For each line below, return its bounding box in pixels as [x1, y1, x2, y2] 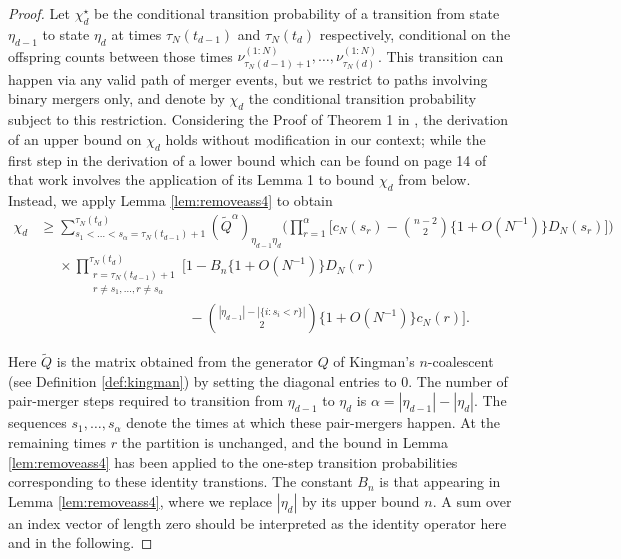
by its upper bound [302, 490, 420, 511]
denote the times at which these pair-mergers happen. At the [126, 412, 500, 433]
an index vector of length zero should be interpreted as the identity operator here [8, 512, 507, 533]
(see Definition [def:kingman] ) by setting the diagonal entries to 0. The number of [8, 370, 508, 391]
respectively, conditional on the [319, 23, 511, 44]
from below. [398, 169, 471, 190]
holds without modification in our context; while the [165, 128, 486, 149]
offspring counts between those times [8, 45, 233, 66]
